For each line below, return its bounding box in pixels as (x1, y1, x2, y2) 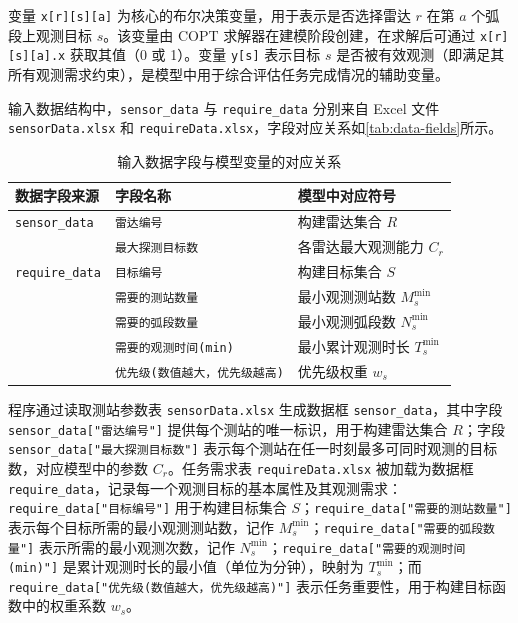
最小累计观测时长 (297, 335, 410, 356)
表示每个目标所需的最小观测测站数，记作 (8, 516, 274, 537)
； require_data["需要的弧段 (309, 516, 484, 537)
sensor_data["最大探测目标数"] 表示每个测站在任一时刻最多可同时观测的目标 (8, 438, 498, 459)
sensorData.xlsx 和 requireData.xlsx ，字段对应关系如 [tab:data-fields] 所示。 (8, 117, 503, 138)
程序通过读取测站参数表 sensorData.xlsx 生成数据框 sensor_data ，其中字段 (8, 398, 503, 419)
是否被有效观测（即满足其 (336, 44, 505, 65)
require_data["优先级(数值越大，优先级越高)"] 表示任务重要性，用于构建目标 (8, 575, 493, 596)
